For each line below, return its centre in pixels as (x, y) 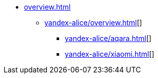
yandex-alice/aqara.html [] (108, 38)
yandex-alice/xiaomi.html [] (110, 54)
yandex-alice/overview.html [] (93, 23)
